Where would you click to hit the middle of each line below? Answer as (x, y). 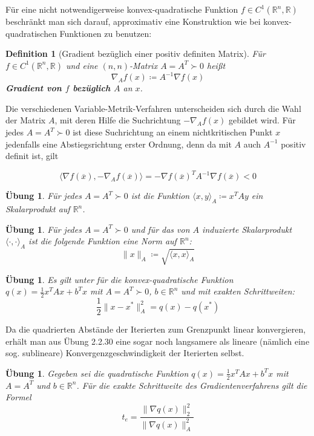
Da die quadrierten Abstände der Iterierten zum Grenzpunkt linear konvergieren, (156, 329)
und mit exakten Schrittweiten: (238, 291)
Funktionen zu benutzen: (106, 33)
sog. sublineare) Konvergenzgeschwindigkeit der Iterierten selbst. (125, 353)
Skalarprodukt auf (38, 209)
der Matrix (26, 120)
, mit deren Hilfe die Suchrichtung (118, 120)
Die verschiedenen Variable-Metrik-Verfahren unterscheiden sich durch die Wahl (153, 108)
